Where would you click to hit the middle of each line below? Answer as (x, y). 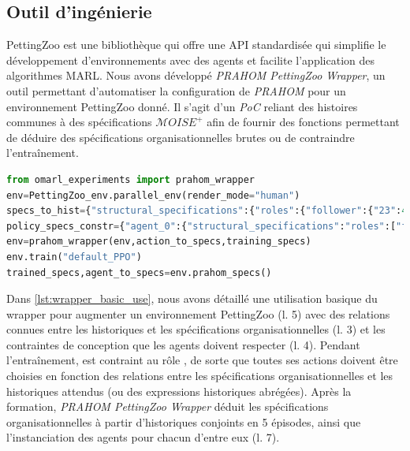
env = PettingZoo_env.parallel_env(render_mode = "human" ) (153, 195)
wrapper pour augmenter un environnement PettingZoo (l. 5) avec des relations (198, 313)
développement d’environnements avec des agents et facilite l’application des (190, 60)
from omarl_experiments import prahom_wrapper (131, 179)
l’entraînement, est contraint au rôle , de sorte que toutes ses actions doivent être (202, 360)
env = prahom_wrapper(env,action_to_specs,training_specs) (159, 242)
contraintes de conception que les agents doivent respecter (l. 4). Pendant (183, 344)
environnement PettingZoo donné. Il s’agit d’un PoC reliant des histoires (182, 106)
